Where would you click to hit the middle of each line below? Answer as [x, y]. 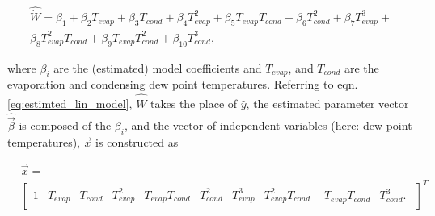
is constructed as [137, 142]
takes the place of [194, 104]
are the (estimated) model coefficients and [158, 67]
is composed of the [65, 125]
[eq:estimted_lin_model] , [70, 104]
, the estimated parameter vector [327, 104]
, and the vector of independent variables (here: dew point [268, 125]
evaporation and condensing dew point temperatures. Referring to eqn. [183, 84]
